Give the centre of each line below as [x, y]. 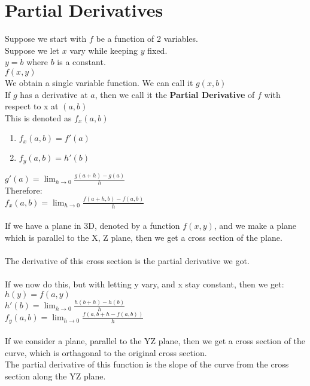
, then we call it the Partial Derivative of [175, 94]
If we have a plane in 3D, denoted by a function [92, 226]
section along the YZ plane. [55, 376]
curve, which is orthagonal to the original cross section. [106, 352]
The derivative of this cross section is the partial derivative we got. [127, 260]
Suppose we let [32, 50]
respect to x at [32, 106]
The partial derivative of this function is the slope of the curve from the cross [147, 364]
